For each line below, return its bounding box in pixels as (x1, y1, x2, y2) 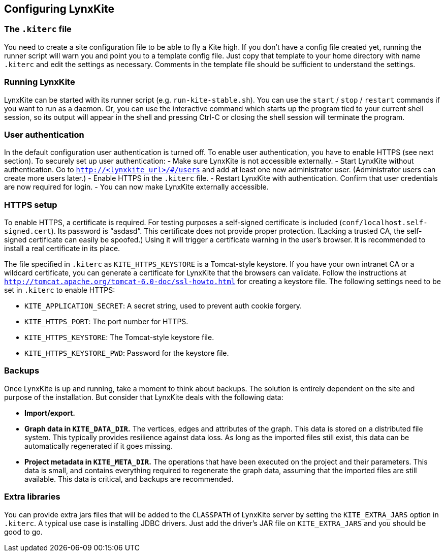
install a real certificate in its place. (4, 244, 120, 253)
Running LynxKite (4, 77, 75, 87)
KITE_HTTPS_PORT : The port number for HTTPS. (24, 317, 188, 326)
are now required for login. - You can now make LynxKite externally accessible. (4, 182, 269, 192)
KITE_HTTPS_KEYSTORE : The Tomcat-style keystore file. (24, 333, 214, 342)
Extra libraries (4, 491, 60, 502)
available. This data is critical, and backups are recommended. (24, 474, 234, 483)
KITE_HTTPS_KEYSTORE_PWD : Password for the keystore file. (24, 349, 229, 358)
